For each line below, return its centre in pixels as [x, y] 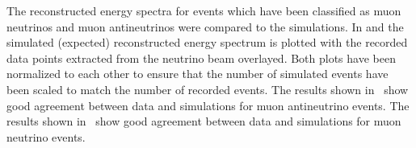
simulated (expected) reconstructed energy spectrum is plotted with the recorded [207, 42]
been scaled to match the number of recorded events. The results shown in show [208, 89]
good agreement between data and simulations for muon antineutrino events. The [208, 105]
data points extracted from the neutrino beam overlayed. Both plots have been [201, 58]
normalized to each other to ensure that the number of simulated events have [197, 74]
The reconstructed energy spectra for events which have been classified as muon [204, 10]
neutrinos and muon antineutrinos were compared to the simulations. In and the [205, 26]
